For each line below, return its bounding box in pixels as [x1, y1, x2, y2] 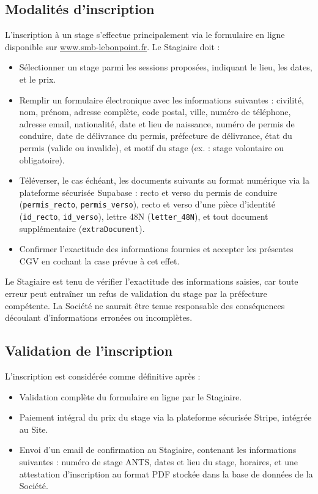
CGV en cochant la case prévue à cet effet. [19, 254, 180, 267]
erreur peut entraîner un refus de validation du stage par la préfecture [5, 287, 267, 300]
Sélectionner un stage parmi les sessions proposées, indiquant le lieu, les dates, [19, 61, 312, 73]
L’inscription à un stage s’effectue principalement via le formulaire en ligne [5, 28, 285, 41]
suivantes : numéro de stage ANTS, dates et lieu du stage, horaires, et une [19, 455, 298, 468]
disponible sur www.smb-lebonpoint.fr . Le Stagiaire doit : [5, 40, 220, 53]
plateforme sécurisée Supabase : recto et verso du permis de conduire [19, 185, 278, 198]
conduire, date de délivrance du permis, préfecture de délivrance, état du [19, 129, 292, 142]
